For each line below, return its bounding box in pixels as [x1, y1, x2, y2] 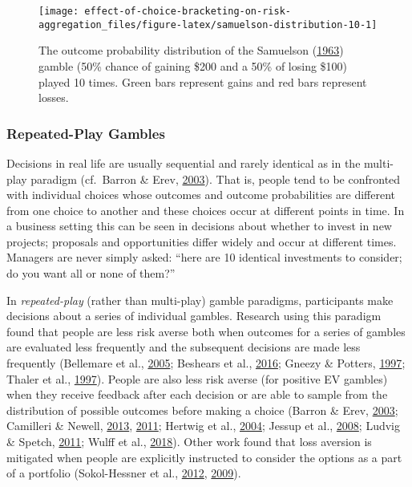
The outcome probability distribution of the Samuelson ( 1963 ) [38, 42, 344, 59]
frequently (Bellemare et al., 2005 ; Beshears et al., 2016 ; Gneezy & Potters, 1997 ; [6, 355, 406, 371]
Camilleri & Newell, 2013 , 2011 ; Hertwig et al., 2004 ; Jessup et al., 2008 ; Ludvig [6, 417, 400, 434]
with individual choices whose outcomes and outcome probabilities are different [6, 186, 395, 203]
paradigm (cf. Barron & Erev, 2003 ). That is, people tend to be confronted [30, 170, 401, 187]
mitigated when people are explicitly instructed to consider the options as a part [6, 448, 402, 465]
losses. [38, 89, 69, 106]
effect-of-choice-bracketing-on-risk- [84, 6, 291, 17]
